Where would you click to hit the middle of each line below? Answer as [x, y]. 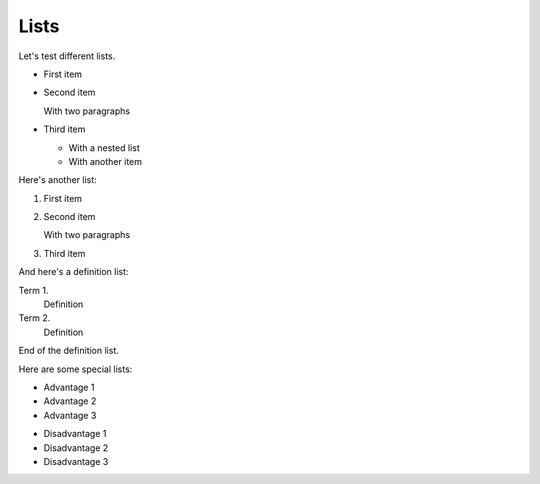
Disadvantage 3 [76, 461]
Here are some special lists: [75, 369]
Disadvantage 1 [75, 434]
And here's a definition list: [73, 272]
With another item [105, 161]
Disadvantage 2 [76, 447]
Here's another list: [57, 180]
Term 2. [34, 318]
